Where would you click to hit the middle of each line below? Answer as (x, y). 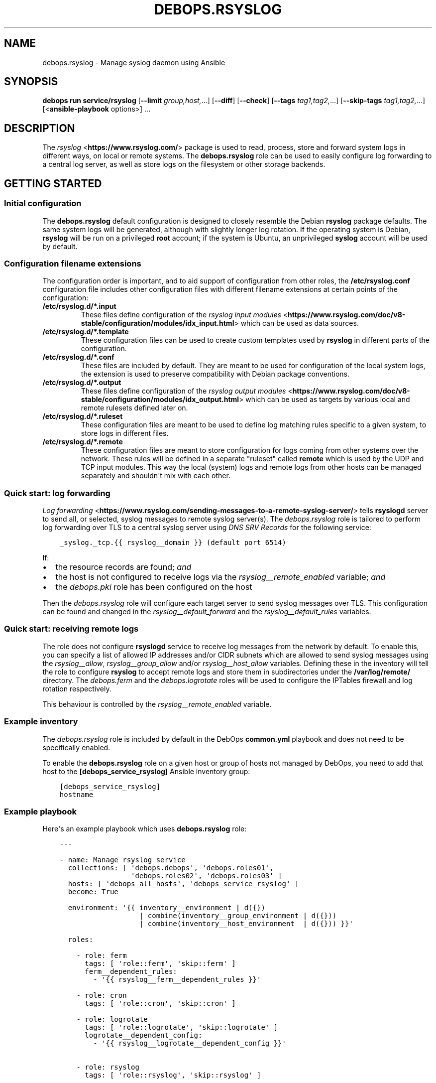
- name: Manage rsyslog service (122, 860)
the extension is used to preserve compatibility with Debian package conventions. (215, 374)
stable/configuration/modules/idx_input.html (158, 323)
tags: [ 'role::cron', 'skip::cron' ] (160, 1004)
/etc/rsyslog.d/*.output (82, 383)
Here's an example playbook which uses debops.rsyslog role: (145, 829)
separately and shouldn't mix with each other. (156, 476)
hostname (76, 794)
